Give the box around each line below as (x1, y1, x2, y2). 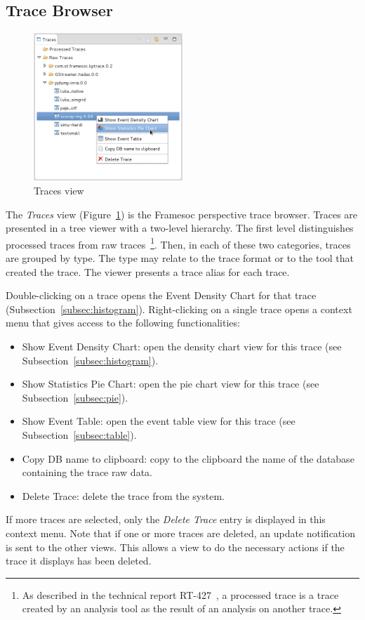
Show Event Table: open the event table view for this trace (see (22, 414, 296, 428)
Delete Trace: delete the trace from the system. (22, 488, 225, 503)
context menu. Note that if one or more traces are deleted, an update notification (6, 525, 355, 540)
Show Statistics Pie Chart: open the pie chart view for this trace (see (22, 376, 319, 391)
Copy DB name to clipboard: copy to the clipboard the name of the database (22, 451, 354, 466)
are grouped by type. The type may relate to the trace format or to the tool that (6, 251, 354, 265)
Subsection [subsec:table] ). (22, 427, 137, 442)
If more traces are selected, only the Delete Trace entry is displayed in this (6, 512, 326, 527)
